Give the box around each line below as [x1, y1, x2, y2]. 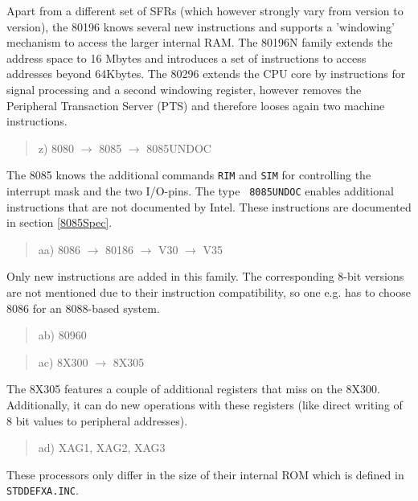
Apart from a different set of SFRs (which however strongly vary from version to [6, 2, 404, 18]
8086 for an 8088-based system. [6, 299, 160, 316]
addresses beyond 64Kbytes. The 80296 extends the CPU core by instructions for [6, 65, 406, 82]
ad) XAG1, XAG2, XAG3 [38, 439, 166, 456]
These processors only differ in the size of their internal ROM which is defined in [6, 466, 404, 483]
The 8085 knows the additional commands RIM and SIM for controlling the [6, 166, 371, 183]
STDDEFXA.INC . [6, 482, 79, 499]
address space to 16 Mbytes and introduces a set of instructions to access [6, 49, 367, 66]
